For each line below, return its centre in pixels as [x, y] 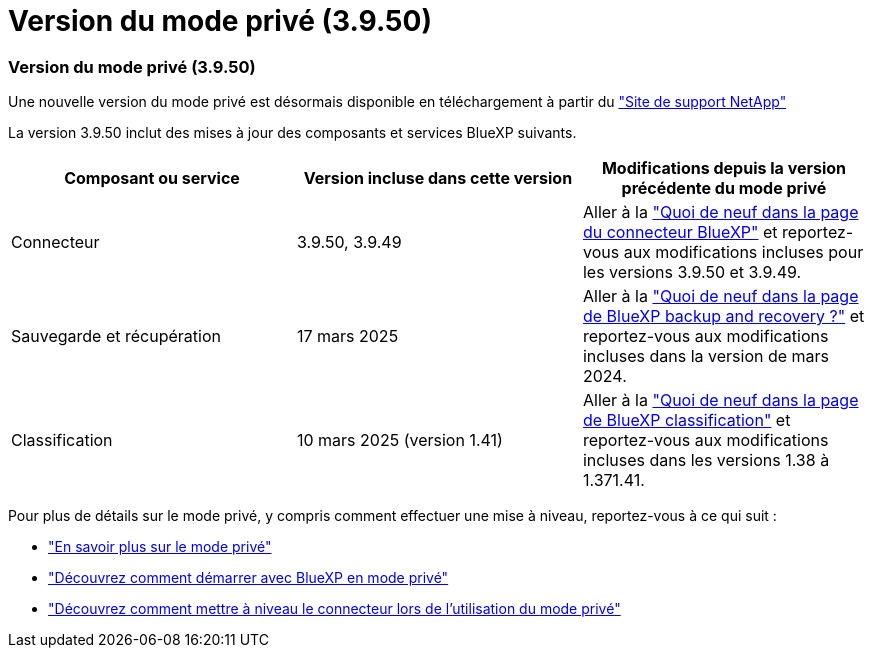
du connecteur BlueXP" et [680, 232]
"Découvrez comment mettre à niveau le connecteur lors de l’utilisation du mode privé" [334, 609]
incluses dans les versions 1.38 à [706, 460]
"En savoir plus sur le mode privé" [160, 547]
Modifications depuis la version [724, 168]
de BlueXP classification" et [686, 420]
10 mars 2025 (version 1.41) [399, 440]
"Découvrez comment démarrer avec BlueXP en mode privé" [248, 578]
